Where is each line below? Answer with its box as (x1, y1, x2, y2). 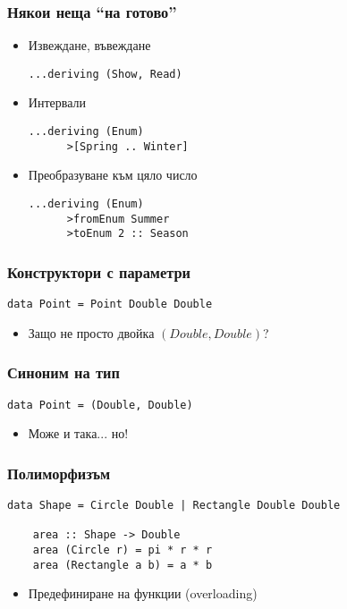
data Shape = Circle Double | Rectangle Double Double (7, 499, 341, 512)
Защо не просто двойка (28, 323, 155, 342)
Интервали (28, 93, 86, 112)
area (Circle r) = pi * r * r (32, 544, 213, 557)
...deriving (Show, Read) (28, 67, 182, 80)
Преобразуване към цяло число (28, 165, 198, 184)
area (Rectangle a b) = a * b (32, 558, 213, 571)
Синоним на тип (7, 361, 120, 384)
